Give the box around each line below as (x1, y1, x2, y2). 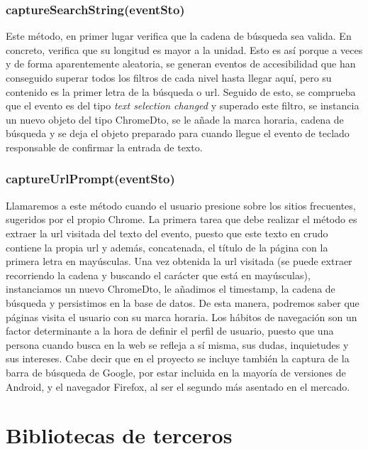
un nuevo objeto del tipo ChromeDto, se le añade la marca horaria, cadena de (6, 112, 344, 126)
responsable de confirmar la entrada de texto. (6, 139, 203, 154)
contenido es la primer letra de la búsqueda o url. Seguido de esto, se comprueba (6, 84, 356, 99)
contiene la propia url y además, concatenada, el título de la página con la (6, 239, 328, 254)
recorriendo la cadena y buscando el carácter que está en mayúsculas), (6, 267, 311, 282)
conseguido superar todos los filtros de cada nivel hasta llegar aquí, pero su (6, 70, 332, 85)
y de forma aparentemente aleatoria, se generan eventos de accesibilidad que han (6, 56, 356, 71)
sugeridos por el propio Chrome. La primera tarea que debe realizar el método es (6, 212, 357, 227)
